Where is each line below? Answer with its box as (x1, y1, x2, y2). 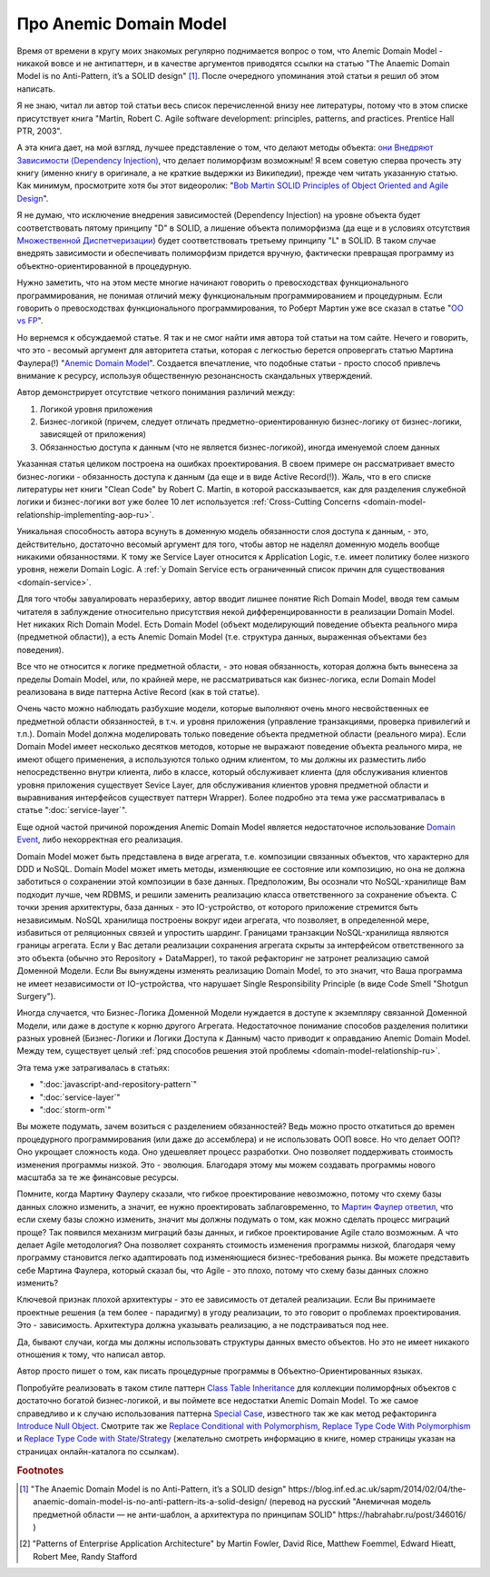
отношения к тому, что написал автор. (16, 1349, 167, 1360)
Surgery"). (16, 990, 56, 1001)
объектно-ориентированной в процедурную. (16, 260, 192, 272)
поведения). (16, 644, 64, 655)
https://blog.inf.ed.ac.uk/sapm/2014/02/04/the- (288, 1483, 466, 1494)
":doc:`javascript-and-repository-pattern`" (39, 1079, 198, 1090)
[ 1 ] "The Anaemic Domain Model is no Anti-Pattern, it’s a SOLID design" (19, 1483, 287, 1494)
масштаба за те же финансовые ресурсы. (16, 1172, 180, 1183)
